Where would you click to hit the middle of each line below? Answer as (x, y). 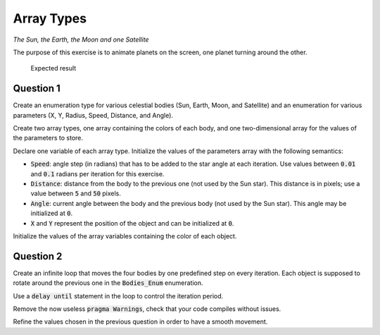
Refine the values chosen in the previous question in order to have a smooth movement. (140, 322)
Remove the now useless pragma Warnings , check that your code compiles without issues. (147, 309)
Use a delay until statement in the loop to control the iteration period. (118, 296)
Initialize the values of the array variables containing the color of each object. (125, 236)
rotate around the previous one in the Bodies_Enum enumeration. (108, 283)
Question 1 (37, 89)
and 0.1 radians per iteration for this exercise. (97, 173)
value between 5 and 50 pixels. (76, 193)
